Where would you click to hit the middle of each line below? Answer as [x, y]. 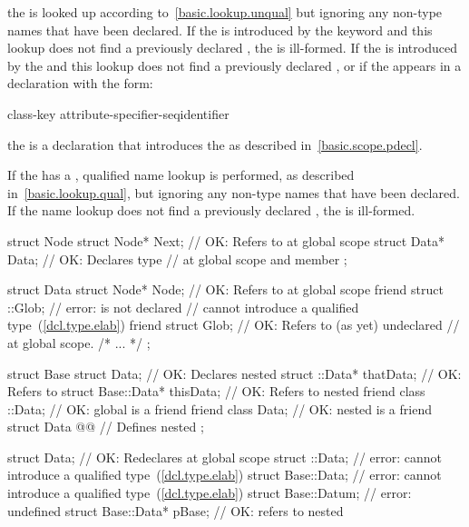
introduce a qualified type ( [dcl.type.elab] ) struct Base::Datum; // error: [210, 493]
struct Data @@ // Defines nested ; [106, 427]
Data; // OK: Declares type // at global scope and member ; [177, 259]
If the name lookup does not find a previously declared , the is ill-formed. [211, 210]
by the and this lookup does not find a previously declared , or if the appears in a [234, 65]
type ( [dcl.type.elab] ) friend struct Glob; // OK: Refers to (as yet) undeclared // [234, 325]
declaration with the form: [80, 83]
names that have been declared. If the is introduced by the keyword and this [220, 30]
